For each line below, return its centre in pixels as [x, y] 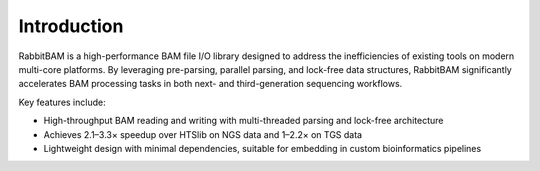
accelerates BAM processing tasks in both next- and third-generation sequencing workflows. [210, 84]
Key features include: [62, 102]
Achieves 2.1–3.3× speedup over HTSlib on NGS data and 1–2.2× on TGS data [203, 134]
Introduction [71, 26]
